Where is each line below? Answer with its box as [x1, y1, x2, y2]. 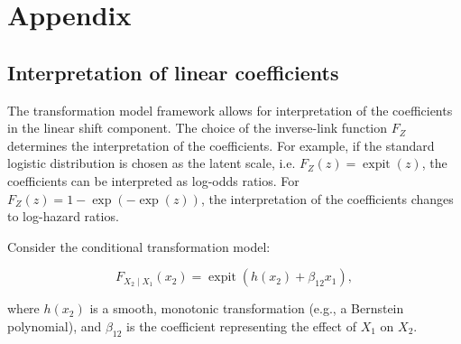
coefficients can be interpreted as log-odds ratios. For [7, 171, 300, 190]
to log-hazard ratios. [7, 207, 119, 226]
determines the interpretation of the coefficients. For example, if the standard [7, 135, 435, 154]
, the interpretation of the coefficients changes [200, 189, 454, 208]
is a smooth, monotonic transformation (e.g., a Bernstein [89, 299, 404, 318]
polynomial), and [7, 316, 102, 335]
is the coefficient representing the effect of [126, 316, 356, 335]
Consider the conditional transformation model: [7, 237, 271, 256]
